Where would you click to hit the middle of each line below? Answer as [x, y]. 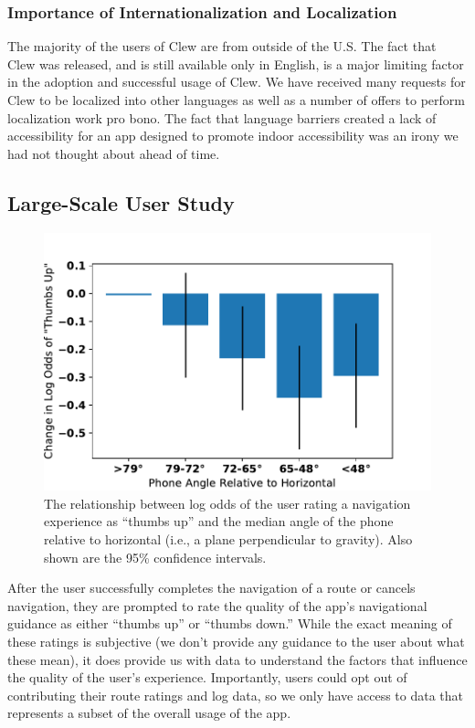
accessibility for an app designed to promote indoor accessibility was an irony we [233, 136]
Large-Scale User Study [121, 202]
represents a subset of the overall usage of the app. [149, 713]
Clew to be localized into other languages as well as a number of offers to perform [236, 100]
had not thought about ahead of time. [114, 153]
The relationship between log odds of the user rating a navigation [227, 503]
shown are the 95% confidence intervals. [155, 557]
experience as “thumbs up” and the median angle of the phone [219, 521]
